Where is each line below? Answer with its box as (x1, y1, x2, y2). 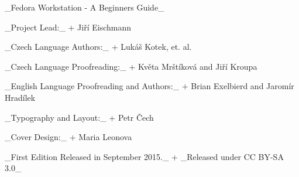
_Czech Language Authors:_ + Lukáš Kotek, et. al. (5, 40, 192, 53)
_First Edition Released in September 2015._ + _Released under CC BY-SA (5, 150, 284, 162)
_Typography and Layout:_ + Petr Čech (5, 111, 154, 123)
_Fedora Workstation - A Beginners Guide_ (5, 1, 164, 13)
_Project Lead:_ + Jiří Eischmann (5, 21, 132, 33)
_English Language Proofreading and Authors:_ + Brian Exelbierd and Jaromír (5, 80, 294, 92)
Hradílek (5, 91, 36, 103)
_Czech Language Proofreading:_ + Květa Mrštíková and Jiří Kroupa (5, 60, 257, 72)
